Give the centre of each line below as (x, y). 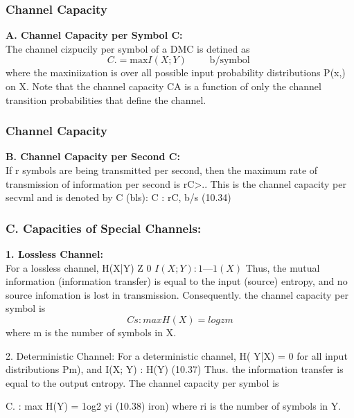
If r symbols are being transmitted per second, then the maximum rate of (162, 170)
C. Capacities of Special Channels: (104, 228)
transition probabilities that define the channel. (106, 99)
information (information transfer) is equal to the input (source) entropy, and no (177, 281)
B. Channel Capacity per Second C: (93, 156)
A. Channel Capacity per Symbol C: (94, 35)
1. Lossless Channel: (54, 254)
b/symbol (230, 61)
